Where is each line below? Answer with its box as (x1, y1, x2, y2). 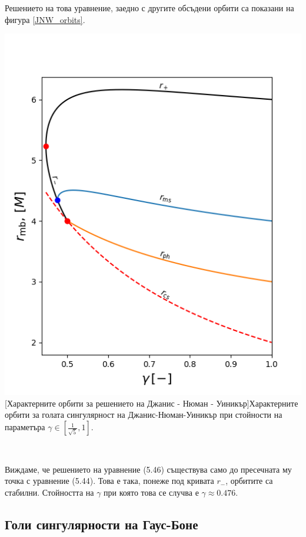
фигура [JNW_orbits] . (5, 13, 85, 25)
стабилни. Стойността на (5, 486, 94, 498)
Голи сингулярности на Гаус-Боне (5, 515, 198, 533)
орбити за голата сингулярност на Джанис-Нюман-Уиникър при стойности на (5, 408, 282, 421)
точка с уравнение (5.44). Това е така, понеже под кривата (5, 474, 214, 487)
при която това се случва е (104, 486, 199, 498)
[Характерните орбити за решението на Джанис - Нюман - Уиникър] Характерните (5, 397, 298, 409)
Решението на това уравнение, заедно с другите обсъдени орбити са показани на (5, 2, 294, 14)
